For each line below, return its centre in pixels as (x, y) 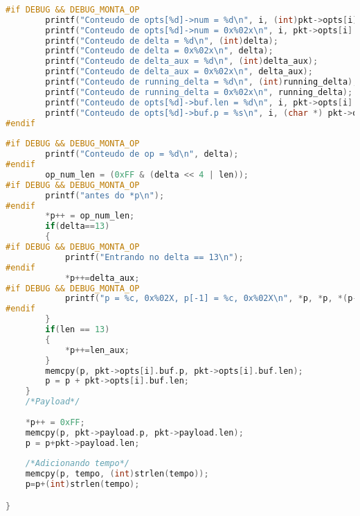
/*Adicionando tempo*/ (77, 464)
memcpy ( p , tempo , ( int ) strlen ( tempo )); (117, 474)
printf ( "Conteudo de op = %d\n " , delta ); (142, 154)
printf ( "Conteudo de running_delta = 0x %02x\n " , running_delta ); (199, 92)
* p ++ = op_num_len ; (90, 216)
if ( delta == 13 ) (78, 226)
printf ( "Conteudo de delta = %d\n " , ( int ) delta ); (162, 41)
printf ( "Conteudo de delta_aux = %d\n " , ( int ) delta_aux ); (182, 61)
